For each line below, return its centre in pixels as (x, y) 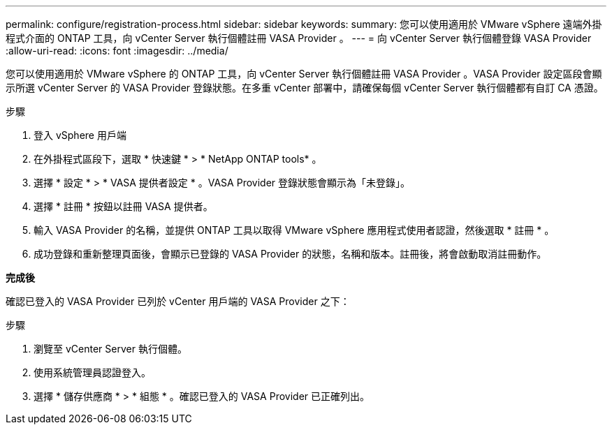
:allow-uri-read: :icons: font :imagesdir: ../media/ (117, 51)
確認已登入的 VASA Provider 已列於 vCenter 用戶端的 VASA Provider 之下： (178, 301)
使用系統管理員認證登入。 (92, 372)
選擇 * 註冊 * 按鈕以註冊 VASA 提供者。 (123, 206)
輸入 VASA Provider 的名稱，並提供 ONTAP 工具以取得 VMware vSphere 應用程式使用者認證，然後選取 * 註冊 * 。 (294, 230)
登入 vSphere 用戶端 (80, 135)
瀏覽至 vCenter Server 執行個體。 (110, 349)
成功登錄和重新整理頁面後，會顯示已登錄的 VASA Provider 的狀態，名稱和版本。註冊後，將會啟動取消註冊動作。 (290, 254)
